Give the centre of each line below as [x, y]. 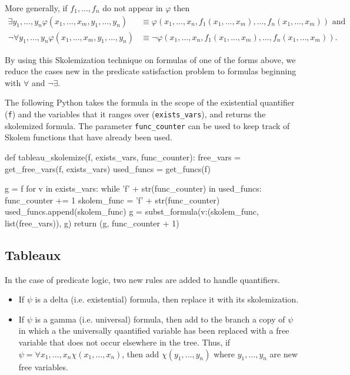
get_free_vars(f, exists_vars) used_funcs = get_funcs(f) [108, 168]
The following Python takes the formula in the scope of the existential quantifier [150, 102]
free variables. [43, 366]
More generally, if [36, 8]
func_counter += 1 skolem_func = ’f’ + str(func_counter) [112, 200]
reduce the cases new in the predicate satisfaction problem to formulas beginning [151, 71]
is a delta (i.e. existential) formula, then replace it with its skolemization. [167, 299]
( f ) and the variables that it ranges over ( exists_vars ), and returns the [135, 114]
